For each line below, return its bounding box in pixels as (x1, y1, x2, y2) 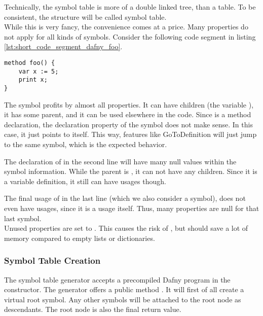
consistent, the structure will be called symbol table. (4, 11, 167, 22)
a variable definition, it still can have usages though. (4, 175, 166, 186)
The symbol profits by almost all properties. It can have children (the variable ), (4, 99, 254, 110)
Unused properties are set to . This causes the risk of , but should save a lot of (4, 223, 248, 233)
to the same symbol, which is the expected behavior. (4, 138, 167, 149)
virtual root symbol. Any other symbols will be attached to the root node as (4, 294, 241, 304)
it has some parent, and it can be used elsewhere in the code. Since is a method (4, 109, 251, 120)
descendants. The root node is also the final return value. (4, 304, 181, 314)
